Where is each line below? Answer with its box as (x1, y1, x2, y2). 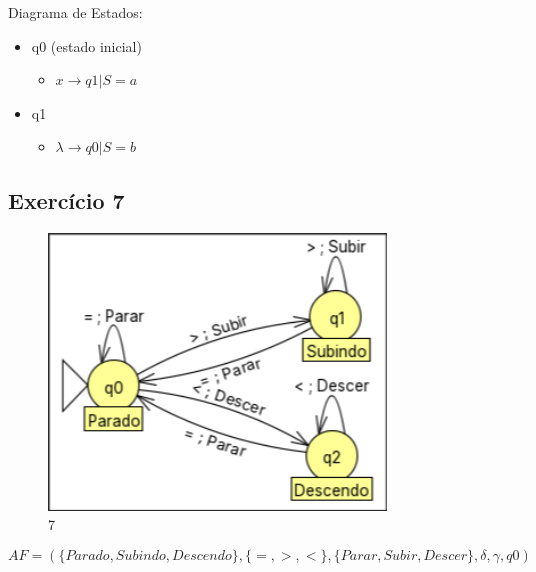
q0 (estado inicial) (31, 35, 142, 56)
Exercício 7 (8, 185, 125, 216)
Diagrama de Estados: (8, 2, 143, 22)
